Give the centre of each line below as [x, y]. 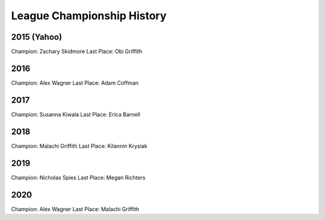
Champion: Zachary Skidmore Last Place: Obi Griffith [77, 52]
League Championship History [89, 16]
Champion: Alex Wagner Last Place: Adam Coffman [75, 83]
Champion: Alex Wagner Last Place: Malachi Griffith [75, 209]
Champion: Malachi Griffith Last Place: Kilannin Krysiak [79, 146]
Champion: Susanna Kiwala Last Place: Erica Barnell [76, 114]
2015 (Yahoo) [37, 37]
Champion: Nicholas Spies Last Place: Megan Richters [78, 177]
